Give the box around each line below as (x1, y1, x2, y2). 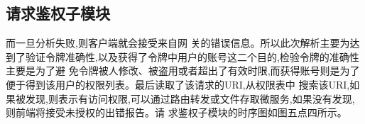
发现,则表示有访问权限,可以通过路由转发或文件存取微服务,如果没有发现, (25, 91, 355, 106)
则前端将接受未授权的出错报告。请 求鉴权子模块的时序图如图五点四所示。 (6, 105, 347, 120)
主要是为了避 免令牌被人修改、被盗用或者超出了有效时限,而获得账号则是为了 (6, 63, 360, 78)
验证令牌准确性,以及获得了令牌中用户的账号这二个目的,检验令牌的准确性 (25, 49, 359, 64)
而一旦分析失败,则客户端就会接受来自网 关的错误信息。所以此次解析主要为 (6, 35, 350, 50)
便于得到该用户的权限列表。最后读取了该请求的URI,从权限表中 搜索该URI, (6, 77, 350, 91)
